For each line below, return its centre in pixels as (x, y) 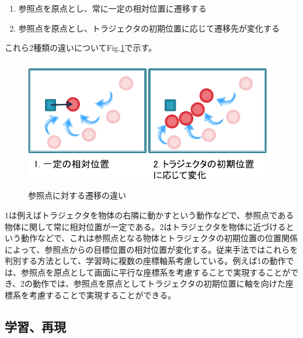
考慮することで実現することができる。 (102, 295)
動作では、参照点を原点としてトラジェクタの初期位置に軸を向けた (159, 283)
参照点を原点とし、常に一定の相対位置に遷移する (112, 8)
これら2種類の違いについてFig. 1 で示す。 (81, 48)
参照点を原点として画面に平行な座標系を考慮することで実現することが (156, 272)
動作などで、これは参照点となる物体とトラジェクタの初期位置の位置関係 (159, 238)
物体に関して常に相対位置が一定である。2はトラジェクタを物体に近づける (145, 226)
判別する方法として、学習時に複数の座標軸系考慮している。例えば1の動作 (145, 261)
